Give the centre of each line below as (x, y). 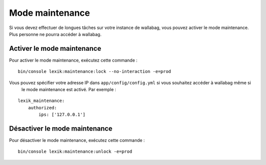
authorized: (42, 108)
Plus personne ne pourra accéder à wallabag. (55, 34)
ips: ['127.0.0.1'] (62, 115)
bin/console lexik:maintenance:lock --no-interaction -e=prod (95, 72)
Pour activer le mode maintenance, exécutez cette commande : (73, 60)
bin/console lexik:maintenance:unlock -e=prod (75, 152)
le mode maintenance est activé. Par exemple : (69, 90)
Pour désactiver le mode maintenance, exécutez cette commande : (77, 140)
